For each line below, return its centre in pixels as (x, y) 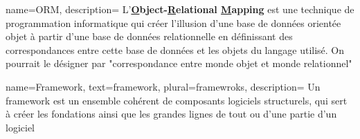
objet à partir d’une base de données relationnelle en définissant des (149, 36)
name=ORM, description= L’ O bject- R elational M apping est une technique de (180, 9)
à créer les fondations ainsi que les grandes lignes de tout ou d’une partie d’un (171, 114)
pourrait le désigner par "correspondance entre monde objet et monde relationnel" (179, 63)
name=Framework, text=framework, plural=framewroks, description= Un (163, 86)
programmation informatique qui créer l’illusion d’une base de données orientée (173, 22)
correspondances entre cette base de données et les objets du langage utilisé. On (175, 49)
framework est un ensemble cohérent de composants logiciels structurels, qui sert (177, 100)
